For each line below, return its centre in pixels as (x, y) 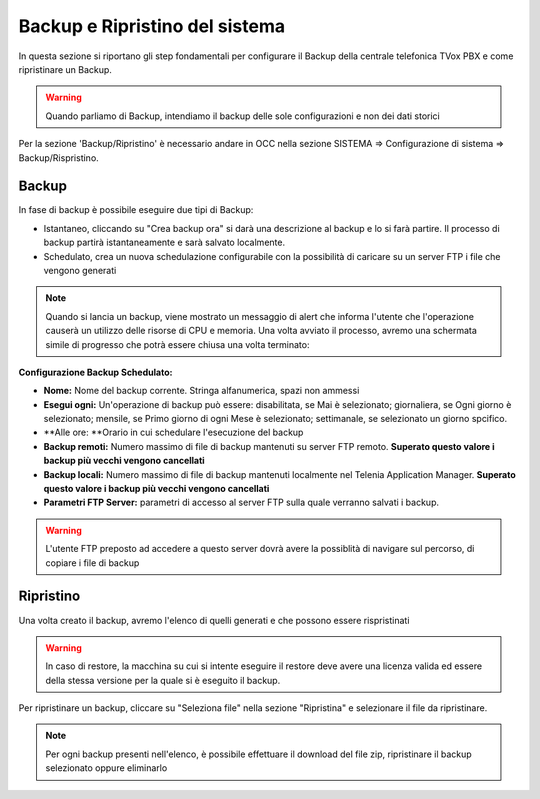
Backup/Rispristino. (58, 157)
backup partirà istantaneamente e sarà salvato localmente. (164, 242)
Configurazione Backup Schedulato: (95, 372)
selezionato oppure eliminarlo (106, 768)
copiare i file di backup (92, 562)
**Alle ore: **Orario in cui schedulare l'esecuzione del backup (173, 432)
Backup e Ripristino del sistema (151, 26)
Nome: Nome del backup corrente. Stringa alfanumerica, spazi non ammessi (201, 391)
